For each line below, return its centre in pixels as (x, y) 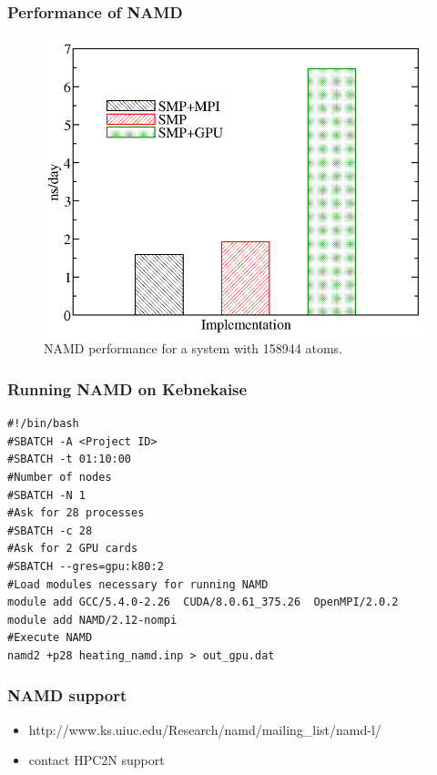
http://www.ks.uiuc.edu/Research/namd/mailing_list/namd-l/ (205, 729)
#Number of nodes (60, 478)
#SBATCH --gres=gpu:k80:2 (86, 566)
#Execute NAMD (50, 638)
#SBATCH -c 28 (50, 530)
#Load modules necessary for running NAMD (138, 584)
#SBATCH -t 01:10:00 (70, 459)
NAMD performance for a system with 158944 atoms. (193, 348)
